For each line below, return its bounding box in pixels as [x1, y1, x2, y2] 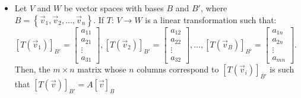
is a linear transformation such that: [145, 13, 277, 26]
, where [200, 2, 227, 14]
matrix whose [77, 63, 126, 75]
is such [270, 63, 294, 75]
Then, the [14, 63, 50, 75]
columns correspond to [137, 63, 219, 75]
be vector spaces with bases [64, 2, 164, 14]
